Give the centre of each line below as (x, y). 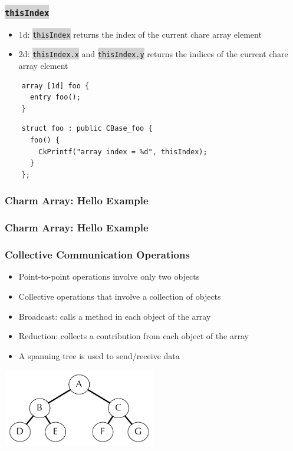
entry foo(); (55, 97)
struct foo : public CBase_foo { (87, 129)
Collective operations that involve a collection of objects (120, 296)
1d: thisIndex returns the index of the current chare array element (140, 34)
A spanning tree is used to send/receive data (99, 355)
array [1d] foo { (55, 86)
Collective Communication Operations (97, 255)
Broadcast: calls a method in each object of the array (115, 316)
